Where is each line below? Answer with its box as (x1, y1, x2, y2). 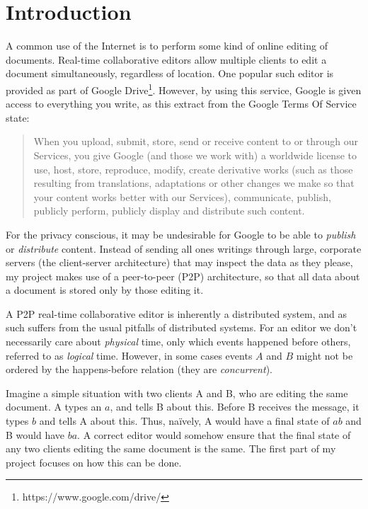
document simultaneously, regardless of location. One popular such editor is (6, 66, 334, 81)
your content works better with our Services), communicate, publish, (33, 189, 331, 204)
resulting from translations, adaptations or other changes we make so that (33, 176, 355, 190)
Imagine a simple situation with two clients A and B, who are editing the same (6, 385, 348, 400)
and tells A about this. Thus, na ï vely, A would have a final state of (39, 413, 330, 428)
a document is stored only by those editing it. (6, 282, 204, 297)
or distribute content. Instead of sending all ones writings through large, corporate (6, 241, 362, 256)
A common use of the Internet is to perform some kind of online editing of (6, 38, 328, 53)
